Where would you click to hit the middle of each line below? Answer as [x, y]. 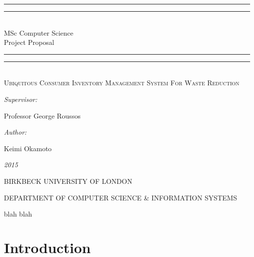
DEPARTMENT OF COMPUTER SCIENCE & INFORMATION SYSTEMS [121, 197]
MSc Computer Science [39, 32]
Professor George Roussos [42, 115]
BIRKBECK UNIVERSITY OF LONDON [68, 181]
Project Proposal [29, 42]
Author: [15, 132]
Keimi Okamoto [28, 148]
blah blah [18, 214]
